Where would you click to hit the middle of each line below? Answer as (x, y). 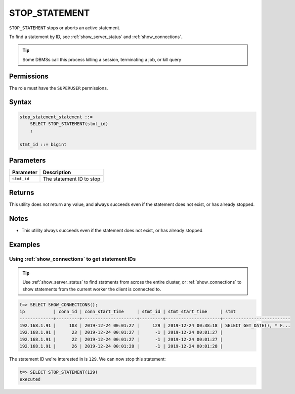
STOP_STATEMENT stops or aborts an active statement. (65, 28)
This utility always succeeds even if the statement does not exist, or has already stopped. (112, 231)
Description (57, 172)
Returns (22, 193)
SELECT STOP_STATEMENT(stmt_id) (69, 124)
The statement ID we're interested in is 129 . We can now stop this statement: (87, 359)
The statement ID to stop (72, 179)
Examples (25, 244)
